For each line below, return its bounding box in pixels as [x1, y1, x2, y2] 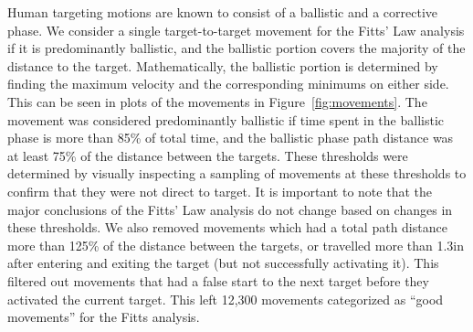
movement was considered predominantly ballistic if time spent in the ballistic [7, 110, 445, 129]
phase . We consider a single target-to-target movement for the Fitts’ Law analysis [7, 20, 465, 39]
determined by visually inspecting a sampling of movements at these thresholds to [7, 164, 467, 183]
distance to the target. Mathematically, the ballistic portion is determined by [7, 56, 438, 75]
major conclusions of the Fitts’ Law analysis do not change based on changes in [7, 199, 453, 219]
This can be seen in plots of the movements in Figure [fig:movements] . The [7, 91, 427, 111]
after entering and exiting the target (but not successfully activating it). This [7, 253, 439, 273]
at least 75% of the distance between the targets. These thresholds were [7, 145, 408, 165]
